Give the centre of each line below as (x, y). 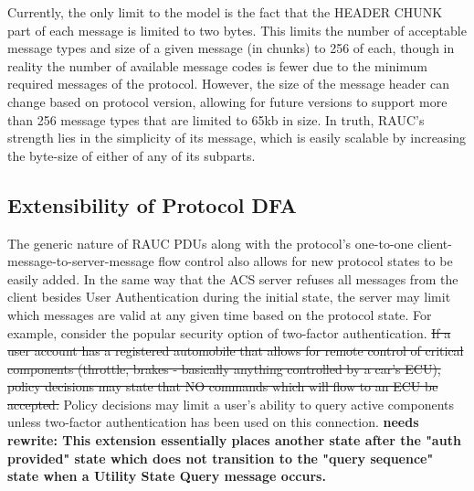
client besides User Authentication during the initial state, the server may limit (229, 297)
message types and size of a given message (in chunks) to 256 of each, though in (231, 48)
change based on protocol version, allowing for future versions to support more (227, 101)
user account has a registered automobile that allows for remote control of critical (236, 351)
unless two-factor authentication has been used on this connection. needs (213, 422)
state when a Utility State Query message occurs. (167, 476)
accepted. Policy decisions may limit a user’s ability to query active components (231, 404)
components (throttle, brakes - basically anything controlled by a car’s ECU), (224, 368)
